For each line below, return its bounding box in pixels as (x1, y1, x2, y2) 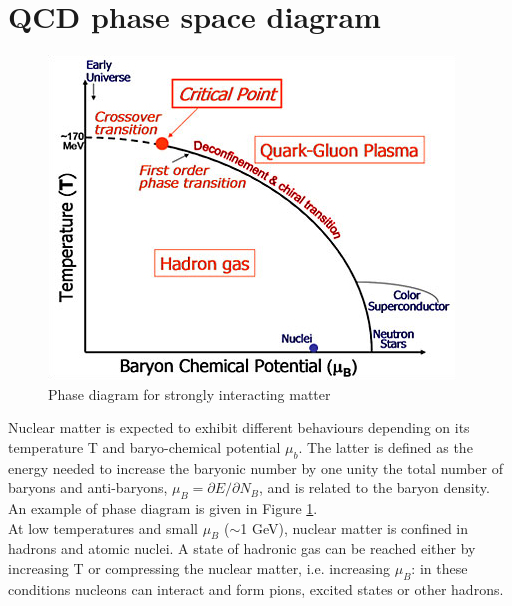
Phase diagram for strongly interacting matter (48, 383, 331, 404)
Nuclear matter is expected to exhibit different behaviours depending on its (8, 417, 470, 438)
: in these (411, 558, 468, 579)
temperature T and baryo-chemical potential (8, 436, 281, 457)
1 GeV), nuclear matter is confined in (240, 517, 469, 538)
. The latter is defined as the (298, 436, 473, 457)
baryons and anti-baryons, (8, 477, 168, 498)
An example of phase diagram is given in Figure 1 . (8, 498, 318, 519)
